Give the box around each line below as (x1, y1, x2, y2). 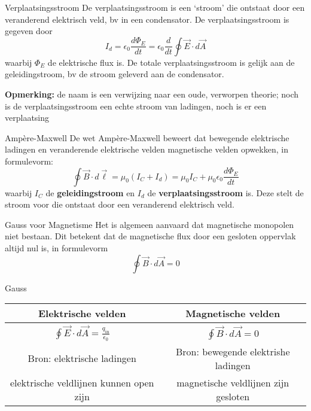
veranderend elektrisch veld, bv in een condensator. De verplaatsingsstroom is (5, 13, 289, 25)
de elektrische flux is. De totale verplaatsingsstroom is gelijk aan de (47, 56, 295, 68)
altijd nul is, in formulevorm (5, 241, 108, 254)
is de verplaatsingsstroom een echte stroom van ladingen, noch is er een (5, 99, 267, 112)
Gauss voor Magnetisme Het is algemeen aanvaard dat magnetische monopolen (5, 218, 294, 230)
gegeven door (5, 25, 53, 37)
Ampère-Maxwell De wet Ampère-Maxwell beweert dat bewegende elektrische (5, 131, 289, 144)
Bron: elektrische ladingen (28, 351, 136, 366)
